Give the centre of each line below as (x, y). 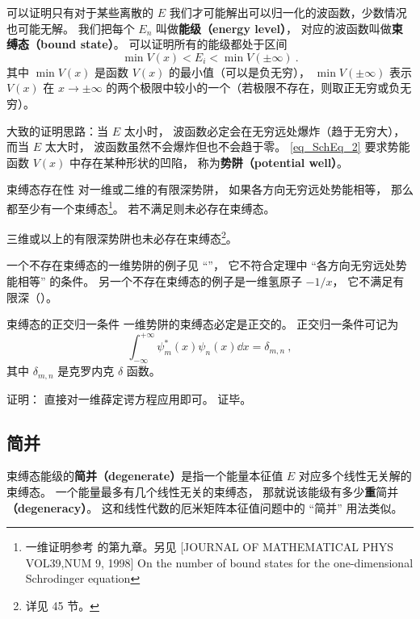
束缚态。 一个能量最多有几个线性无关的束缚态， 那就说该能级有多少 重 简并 (203, 491)
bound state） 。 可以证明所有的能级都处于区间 (164, 44)
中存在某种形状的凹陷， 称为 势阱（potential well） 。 (209, 162)
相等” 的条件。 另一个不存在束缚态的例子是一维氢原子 (160, 281)
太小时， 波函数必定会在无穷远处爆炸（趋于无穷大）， (265, 130)
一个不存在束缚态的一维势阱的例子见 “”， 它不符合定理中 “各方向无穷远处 (201, 265)
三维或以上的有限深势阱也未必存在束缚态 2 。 (122, 237)
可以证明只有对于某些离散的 (80, 12)
